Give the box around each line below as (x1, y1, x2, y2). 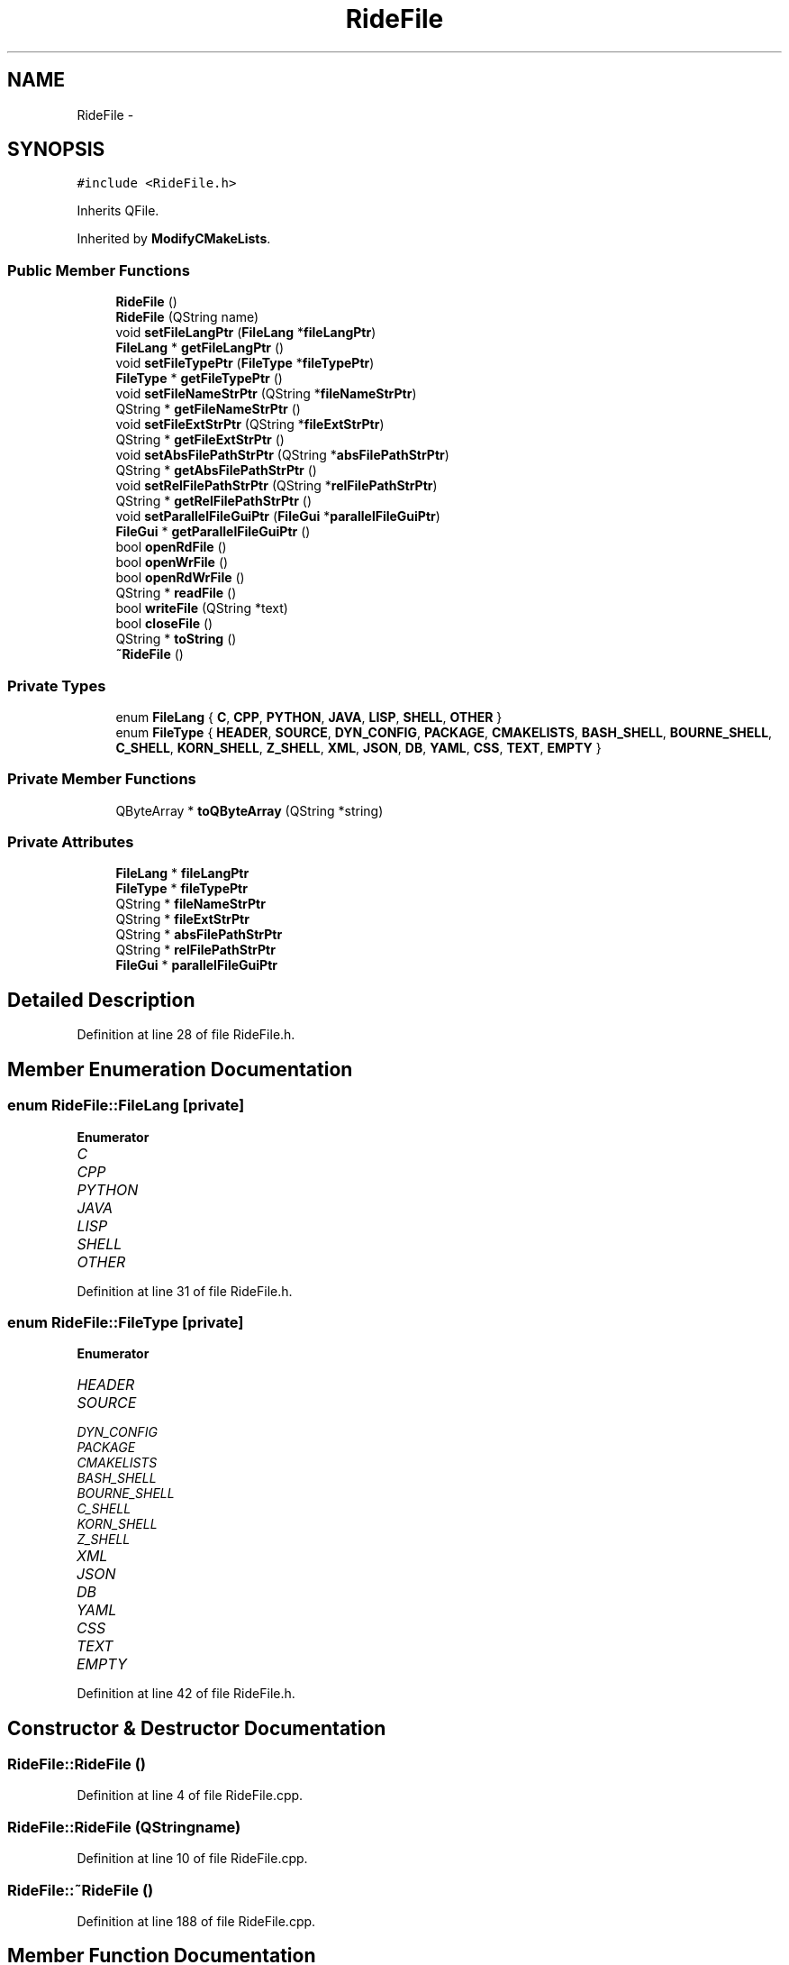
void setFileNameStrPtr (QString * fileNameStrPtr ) (115, 386, 417, 402)
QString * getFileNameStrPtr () (115, 401, 301, 417)
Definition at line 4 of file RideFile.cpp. (77, 1787, 304, 1804)
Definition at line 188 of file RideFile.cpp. (77, 1913, 316, 1929)
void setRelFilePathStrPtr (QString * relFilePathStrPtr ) (115, 478, 438, 494)
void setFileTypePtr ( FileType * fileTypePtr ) (115, 355, 375, 371)
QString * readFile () (115, 585, 237, 601)
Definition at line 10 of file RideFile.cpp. (77, 1851, 308, 1867)
